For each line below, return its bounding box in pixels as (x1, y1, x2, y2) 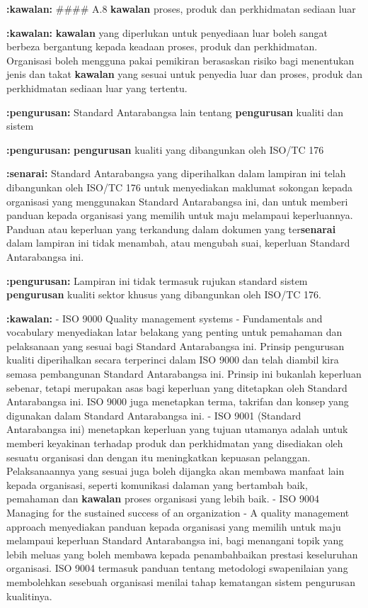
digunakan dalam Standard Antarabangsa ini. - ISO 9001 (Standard (6, 407, 301, 422)
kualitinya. (6, 588, 52, 603)
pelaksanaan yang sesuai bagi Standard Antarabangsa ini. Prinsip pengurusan (6, 338, 345, 353)
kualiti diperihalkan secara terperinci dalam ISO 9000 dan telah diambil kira (6, 352, 339, 367)
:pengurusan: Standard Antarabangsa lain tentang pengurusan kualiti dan (6, 104, 344, 119)
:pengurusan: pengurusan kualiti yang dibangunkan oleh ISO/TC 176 (6, 142, 324, 157)
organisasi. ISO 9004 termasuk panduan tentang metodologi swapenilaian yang (6, 561, 348, 575)
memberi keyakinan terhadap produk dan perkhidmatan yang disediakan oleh (6, 436, 343, 451)
